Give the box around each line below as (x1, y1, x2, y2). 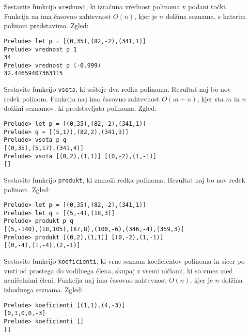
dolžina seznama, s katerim (165, 11, 246, 21)
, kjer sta (197, 93, 224, 103)
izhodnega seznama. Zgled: (4, 284, 83, 294)
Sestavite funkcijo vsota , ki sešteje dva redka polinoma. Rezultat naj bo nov (4, 84, 231, 94)
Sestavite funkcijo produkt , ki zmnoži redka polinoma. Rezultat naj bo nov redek (4, 174, 246, 185)
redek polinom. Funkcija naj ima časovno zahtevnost (4, 93, 160, 103)
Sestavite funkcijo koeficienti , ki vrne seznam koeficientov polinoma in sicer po (4, 256, 245, 266)
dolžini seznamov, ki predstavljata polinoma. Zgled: (4, 103, 156, 113)
